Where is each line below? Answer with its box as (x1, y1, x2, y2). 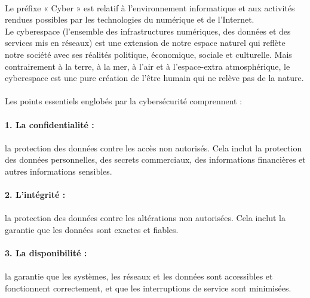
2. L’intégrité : (5, 188, 66, 201)
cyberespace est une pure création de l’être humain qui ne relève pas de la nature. (5, 72, 304, 84)
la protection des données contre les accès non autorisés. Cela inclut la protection (5, 141, 302, 154)
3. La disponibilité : (5, 247, 87, 259)
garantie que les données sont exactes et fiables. (5, 223, 179, 235)
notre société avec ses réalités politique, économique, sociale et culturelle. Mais (5, 48, 292, 60)
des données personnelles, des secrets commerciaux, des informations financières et (5, 153, 306, 166)
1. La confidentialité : (5, 118, 94, 131)
